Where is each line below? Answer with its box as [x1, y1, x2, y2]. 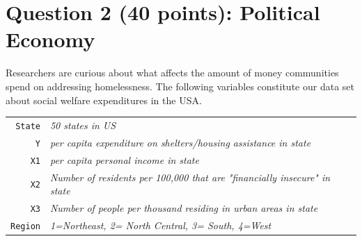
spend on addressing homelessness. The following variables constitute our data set [6, 78, 354, 93]
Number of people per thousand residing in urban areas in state [49, 201, 318, 215]
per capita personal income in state [49, 152, 199, 167]
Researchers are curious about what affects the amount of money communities [6, 65, 339, 80]
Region [10, 221, 40, 231]
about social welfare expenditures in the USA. [6, 92, 202, 107]
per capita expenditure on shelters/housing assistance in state [49, 135, 311, 149]
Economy [6, 25, 95, 53]
